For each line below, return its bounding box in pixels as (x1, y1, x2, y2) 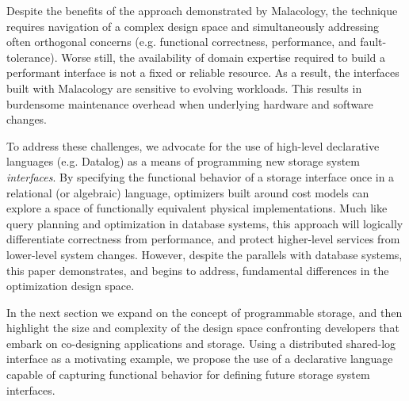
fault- (360, 33, 387, 50)
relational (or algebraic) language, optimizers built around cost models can (6, 184, 369, 200)
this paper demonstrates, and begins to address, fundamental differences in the (6, 262, 389, 278)
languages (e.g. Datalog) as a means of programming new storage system (6, 153, 360, 170)
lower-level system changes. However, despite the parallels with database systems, (6, 246, 403, 262)
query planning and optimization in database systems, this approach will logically (6, 215, 403, 231)
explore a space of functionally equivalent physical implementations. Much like (6, 200, 388, 216)
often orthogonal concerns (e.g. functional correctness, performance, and (6, 33, 357, 50)
